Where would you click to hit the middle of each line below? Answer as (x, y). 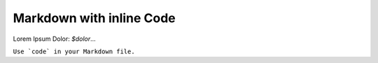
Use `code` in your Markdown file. (74, 51)
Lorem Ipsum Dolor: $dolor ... (54, 39)
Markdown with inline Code (94, 18)
